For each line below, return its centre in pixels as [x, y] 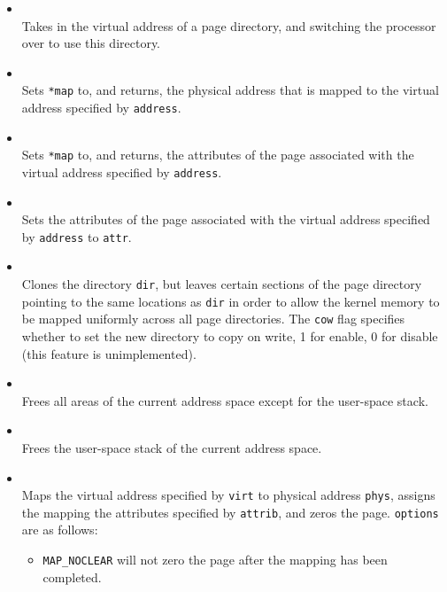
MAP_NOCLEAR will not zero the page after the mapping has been [215, 560]
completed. [72, 576]
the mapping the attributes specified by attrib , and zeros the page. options [230, 512]
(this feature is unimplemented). [109, 353]
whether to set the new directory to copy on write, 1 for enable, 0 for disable [230, 336]
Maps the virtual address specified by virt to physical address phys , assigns [228, 495]
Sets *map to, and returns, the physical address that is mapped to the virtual [230, 90]
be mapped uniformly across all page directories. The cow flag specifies [213, 319]
